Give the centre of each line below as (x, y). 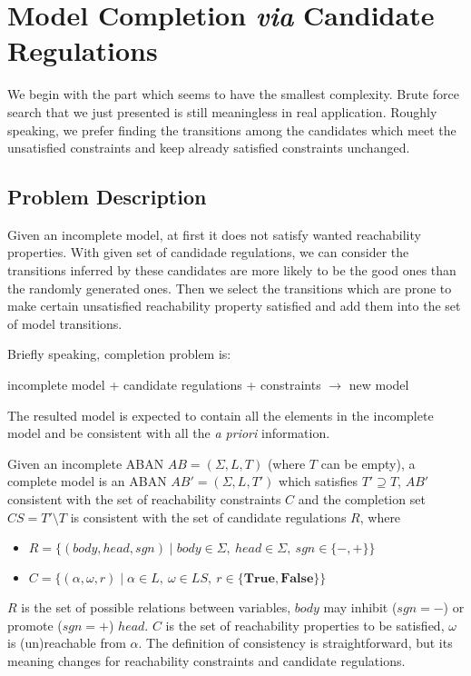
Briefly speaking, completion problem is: (119, 354)
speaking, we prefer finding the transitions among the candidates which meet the (232, 129)
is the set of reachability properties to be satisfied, (305, 625)
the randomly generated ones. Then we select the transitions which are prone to (230, 288)
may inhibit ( (360, 607)
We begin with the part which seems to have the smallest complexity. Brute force (233, 94)
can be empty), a (368, 463)
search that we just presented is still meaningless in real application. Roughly (222, 111)
